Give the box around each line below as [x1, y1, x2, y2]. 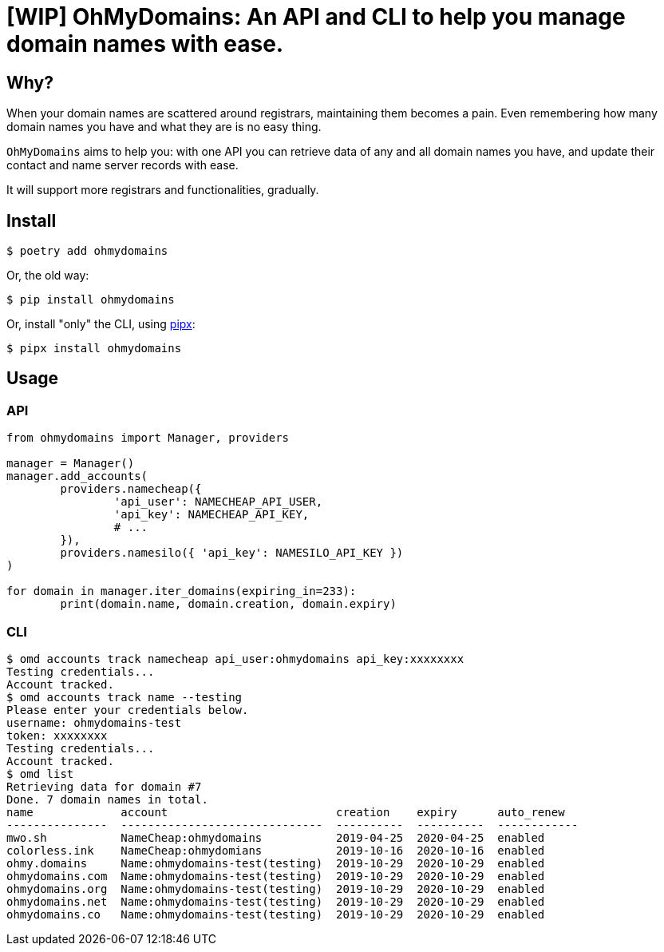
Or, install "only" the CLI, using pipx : [6, 317, 196, 331]
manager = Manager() [6, 457, 135, 470]
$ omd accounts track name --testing [6, 690, 243, 704]
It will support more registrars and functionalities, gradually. [6, 183, 319, 197]
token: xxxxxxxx [6, 728, 108, 742]
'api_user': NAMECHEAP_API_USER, [113, 495, 323, 509]
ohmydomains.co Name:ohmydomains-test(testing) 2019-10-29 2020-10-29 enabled [6, 907, 545, 921]
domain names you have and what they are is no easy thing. [6, 120, 322, 134]
